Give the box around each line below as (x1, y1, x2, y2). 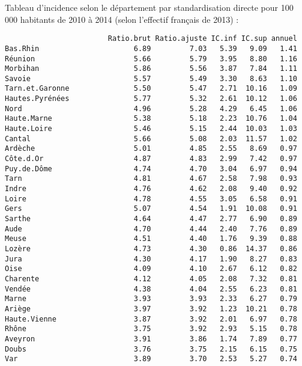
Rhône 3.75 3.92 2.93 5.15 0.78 (5, 325, 297, 334)
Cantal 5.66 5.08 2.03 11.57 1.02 (5, 134, 297, 143)
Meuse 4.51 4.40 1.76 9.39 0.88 (5, 234, 297, 243)
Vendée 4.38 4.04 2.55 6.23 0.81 (5, 284, 297, 293)
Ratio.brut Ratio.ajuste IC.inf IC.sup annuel (107, 34, 297, 43)
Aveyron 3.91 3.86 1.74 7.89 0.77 (5, 334, 297, 343)
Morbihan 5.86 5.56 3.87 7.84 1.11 (5, 64, 297, 73)
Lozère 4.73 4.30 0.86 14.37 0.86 (5, 244, 297, 253)
